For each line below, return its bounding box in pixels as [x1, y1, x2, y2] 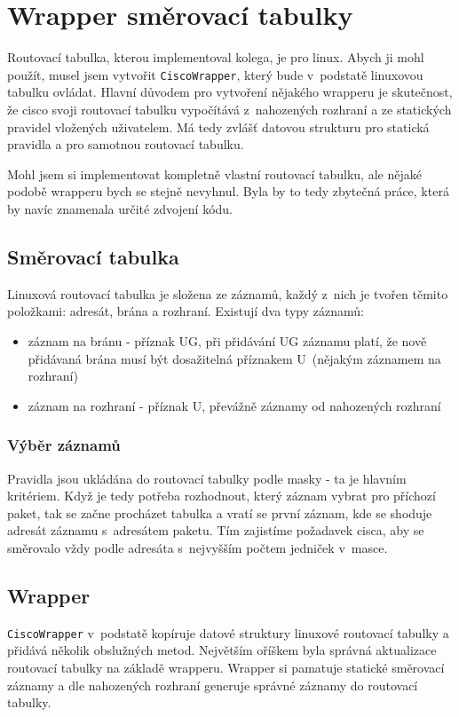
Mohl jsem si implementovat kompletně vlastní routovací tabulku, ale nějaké [7, 164, 422, 183]
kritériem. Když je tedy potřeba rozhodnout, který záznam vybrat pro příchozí [7, 486, 436, 505]
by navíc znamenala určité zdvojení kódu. [7, 199, 233, 217]
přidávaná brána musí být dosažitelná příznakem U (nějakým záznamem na [28, 349, 441, 367]
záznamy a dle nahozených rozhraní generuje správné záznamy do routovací [7, 675, 418, 694]
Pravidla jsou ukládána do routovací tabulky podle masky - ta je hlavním [7, 469, 407, 487]
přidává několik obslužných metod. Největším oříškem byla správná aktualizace [7, 641, 437, 659]
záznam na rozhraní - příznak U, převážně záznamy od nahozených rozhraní [28, 396, 441, 414]
